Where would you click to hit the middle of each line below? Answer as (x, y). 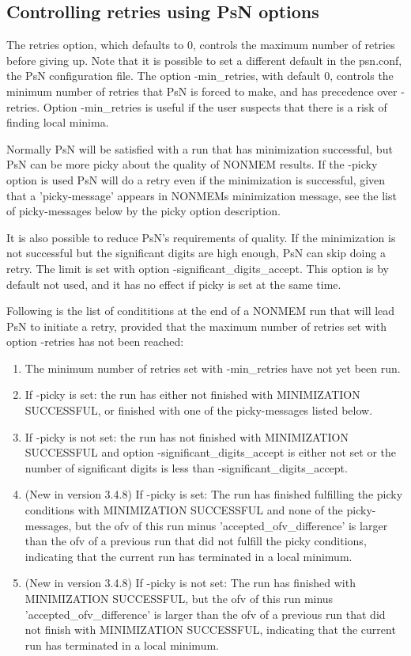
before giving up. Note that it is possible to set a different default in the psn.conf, (204, 60)
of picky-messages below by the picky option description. (143, 211)
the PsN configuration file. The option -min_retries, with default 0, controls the (200, 76)
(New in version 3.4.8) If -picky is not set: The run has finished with (190, 583)
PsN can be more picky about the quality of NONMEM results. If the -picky (192, 164)
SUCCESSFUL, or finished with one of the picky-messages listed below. (199, 410)
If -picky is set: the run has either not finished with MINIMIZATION (192, 394)
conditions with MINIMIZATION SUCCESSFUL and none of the (184, 510)
